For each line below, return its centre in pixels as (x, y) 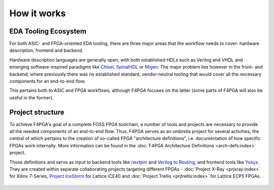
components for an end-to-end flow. (47, 81)
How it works (38, 13)
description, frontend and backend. (46, 50)
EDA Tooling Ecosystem (48, 31)
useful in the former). (31, 98)
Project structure (37, 112)
